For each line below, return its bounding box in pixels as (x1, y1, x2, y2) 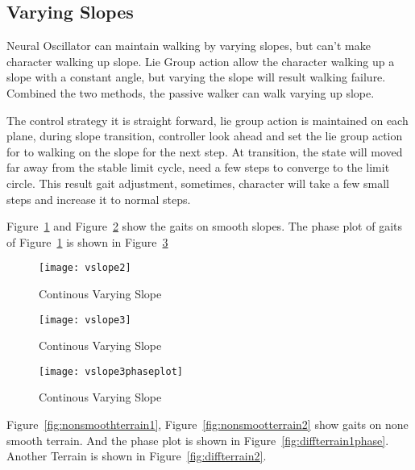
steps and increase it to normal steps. (6, 190, 191, 207)
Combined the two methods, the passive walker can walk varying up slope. (6, 84, 375, 101)
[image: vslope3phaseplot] (39, 365, 183, 377)
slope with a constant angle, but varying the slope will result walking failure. (6, 69, 386, 85)
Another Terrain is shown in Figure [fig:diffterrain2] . (6, 447, 267, 464)
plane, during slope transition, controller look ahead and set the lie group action (6, 127, 403, 144)
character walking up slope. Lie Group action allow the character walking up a (6, 52, 395, 69)
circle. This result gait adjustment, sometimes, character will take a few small (6, 174, 389, 191)
